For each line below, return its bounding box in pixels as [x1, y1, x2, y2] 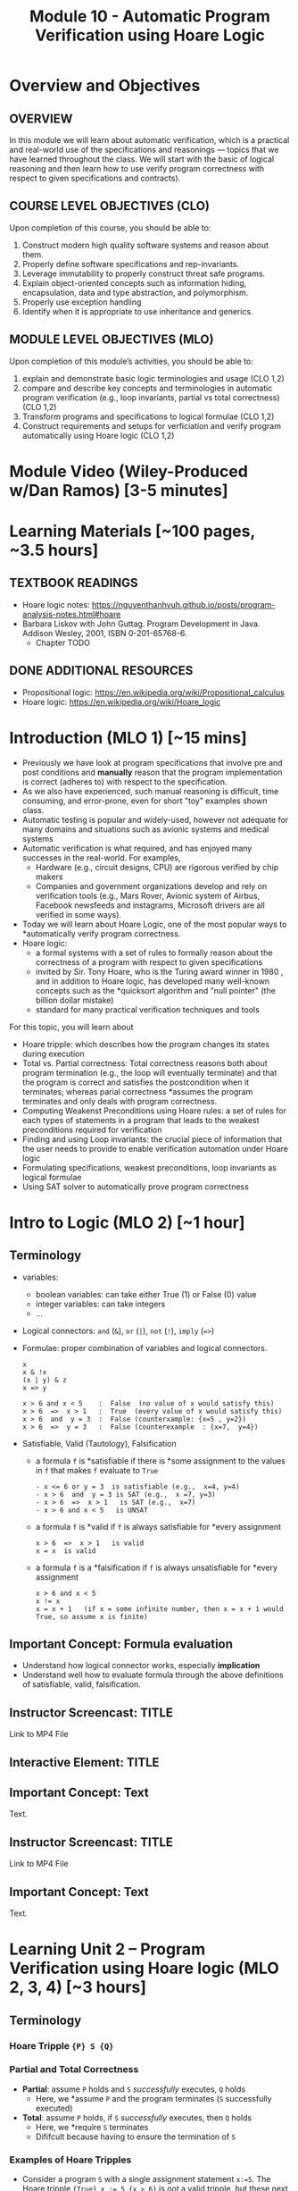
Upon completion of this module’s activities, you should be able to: [9, 356, 254, 366]
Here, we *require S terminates [35, 2121, 149, 2132]
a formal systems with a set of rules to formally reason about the [35, 947, 273, 958]
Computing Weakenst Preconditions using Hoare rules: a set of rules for [21, 1105, 287, 1116]
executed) [35, 2103, 73, 2113]
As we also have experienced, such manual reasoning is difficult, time [21, 785, 279, 796]
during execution [21, 1048, 85, 1059]
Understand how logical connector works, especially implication [21, 1660, 261, 1671]
